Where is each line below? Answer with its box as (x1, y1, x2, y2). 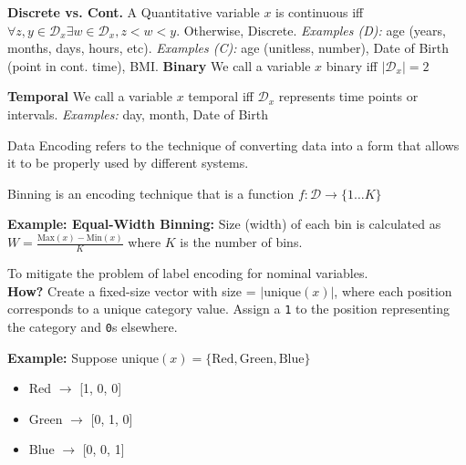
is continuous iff (275, 3, 364, 21)
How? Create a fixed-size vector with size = (7, 281, 256, 300)
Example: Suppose (7, 347, 118, 367)
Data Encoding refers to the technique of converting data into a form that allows (7, 135, 460, 154)
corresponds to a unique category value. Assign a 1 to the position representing (7, 299, 450, 318)
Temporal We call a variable (7, 87, 173, 106)
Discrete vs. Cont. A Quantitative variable (7, 3, 260, 21)
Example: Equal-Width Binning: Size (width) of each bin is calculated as (7, 214, 441, 233)
